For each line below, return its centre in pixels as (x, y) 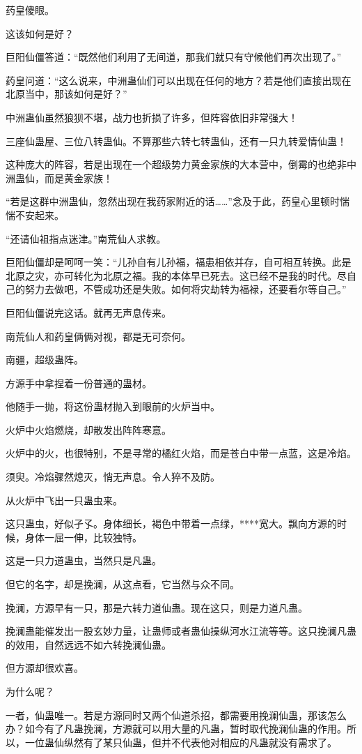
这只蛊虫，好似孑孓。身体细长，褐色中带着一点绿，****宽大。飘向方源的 (171, 523)
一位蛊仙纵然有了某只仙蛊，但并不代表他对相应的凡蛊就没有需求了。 (181, 742)
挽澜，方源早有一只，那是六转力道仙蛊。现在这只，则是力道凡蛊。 (157, 607)
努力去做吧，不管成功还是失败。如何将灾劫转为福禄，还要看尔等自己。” (186, 289)
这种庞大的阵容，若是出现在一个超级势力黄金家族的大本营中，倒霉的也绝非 (176, 164)
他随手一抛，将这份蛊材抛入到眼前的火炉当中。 (113, 406)
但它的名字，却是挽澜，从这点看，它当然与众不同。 (123, 584)
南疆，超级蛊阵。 (45, 360)
